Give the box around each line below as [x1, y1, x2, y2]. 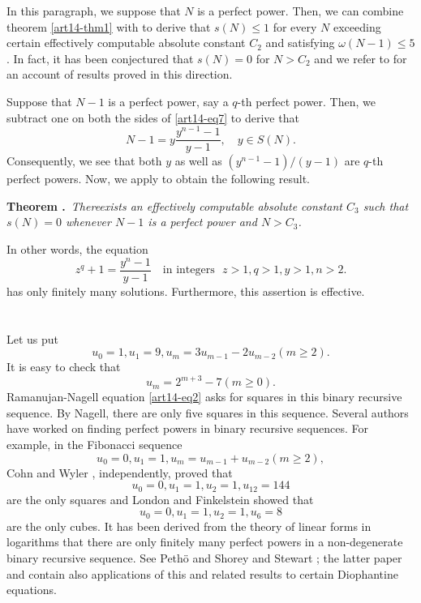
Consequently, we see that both [6, 152, 162, 169]
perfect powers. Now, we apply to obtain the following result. [6, 170, 310, 187]
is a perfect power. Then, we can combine [197, 2, 404, 19]
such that [363, 197, 409, 214]
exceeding [333, 18, 381, 35]
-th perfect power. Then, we [237, 92, 376, 109]
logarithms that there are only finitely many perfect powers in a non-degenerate [6, 533, 403, 550]
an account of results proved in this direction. [6, 66, 233, 83]
